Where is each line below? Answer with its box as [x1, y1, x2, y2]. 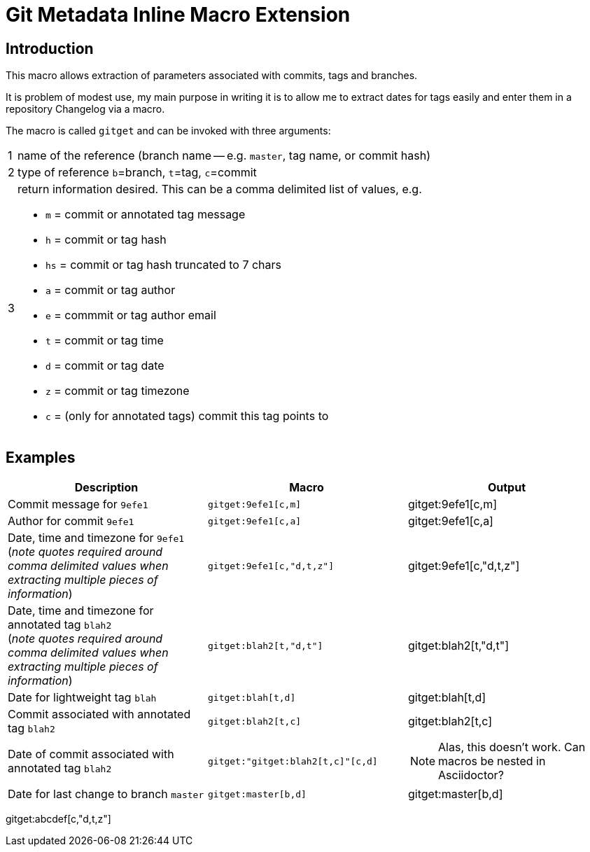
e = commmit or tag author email [45, 308, 216, 323]
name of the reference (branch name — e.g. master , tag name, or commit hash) [17, 148, 430, 163]
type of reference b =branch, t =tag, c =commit [17, 165, 257, 180]
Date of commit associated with [8, 747, 174, 762]
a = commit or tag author [45, 283, 176, 298]
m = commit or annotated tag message [45, 207, 246, 222]
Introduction [6, 39, 94, 57]
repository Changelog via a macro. [6, 103, 165, 116]
